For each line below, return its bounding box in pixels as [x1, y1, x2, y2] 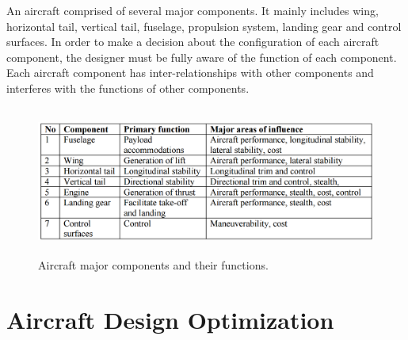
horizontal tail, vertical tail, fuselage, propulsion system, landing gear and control [6, 17, 402, 34]
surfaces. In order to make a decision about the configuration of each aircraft [6, 33, 379, 50]
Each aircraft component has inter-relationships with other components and [6, 64, 374, 81]
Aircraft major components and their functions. [38, 257, 269, 273]
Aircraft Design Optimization [6, 304, 334, 336]
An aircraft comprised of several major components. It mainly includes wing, [6, 2, 379, 18]
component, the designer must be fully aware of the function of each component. [6, 48, 397, 65]
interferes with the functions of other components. [6, 79, 250, 96]
